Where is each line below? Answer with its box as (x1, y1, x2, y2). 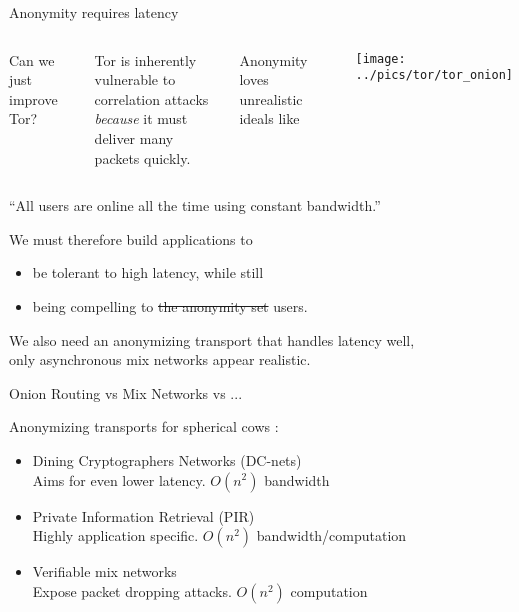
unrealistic (239, 88, 303, 109)
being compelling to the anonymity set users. (32, 295, 308, 316)
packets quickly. (94, 147, 191, 168)
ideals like (239, 108, 300, 129)
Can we (9, 49, 55, 70)
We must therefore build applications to (9, 228, 253, 249)
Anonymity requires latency (9, 2, 179, 22)
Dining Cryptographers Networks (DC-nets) (32, 449, 302, 470)
